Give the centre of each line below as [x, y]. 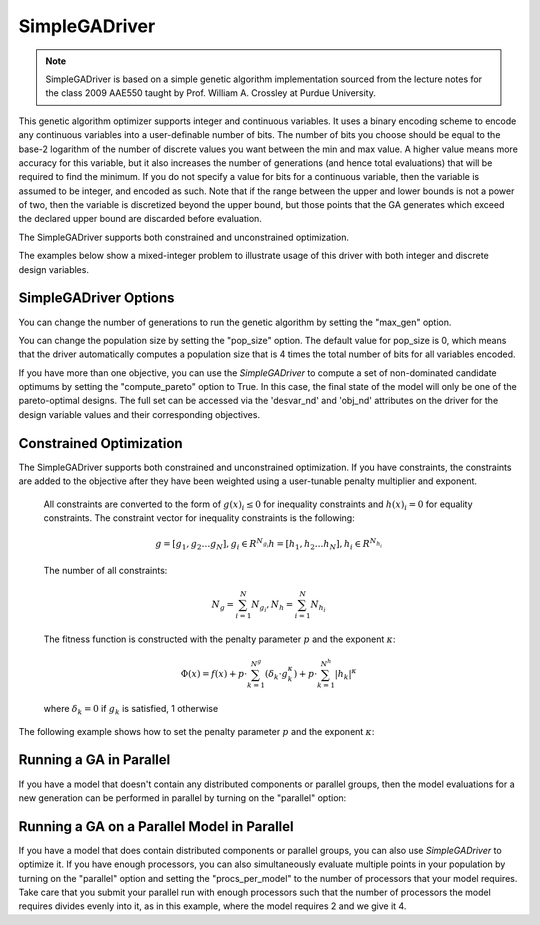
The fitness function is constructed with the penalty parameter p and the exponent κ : [219, 639]
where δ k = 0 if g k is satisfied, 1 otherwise [131, 710]
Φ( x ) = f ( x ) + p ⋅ [214, 673]
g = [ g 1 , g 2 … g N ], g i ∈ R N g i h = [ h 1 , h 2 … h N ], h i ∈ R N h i [269, 544]
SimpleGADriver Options [96, 298]
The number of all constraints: [105, 570]
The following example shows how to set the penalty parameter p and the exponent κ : [196, 731]
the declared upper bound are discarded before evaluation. [140, 219]
